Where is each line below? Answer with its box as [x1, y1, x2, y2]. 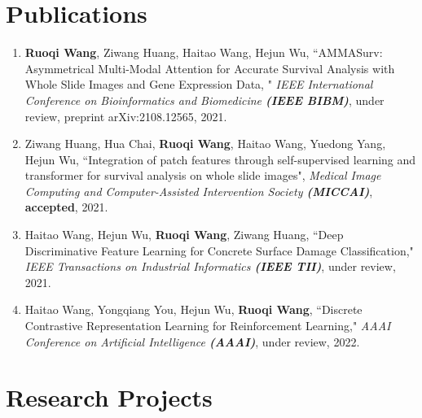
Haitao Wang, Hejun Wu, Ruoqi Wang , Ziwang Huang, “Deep [24, 226, 344, 243]
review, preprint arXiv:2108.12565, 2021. [24, 107, 227, 124]
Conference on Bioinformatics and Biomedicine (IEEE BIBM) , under [24, 91, 385, 108]
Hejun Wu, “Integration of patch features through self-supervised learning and [24, 150, 416, 168]
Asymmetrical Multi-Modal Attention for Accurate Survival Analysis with [24, 59, 395, 76]
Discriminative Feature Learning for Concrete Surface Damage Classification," [24, 242, 414, 259]
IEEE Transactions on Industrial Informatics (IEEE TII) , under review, [24, 258, 396, 275]
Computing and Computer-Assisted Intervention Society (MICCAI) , [24, 182, 373, 199]
